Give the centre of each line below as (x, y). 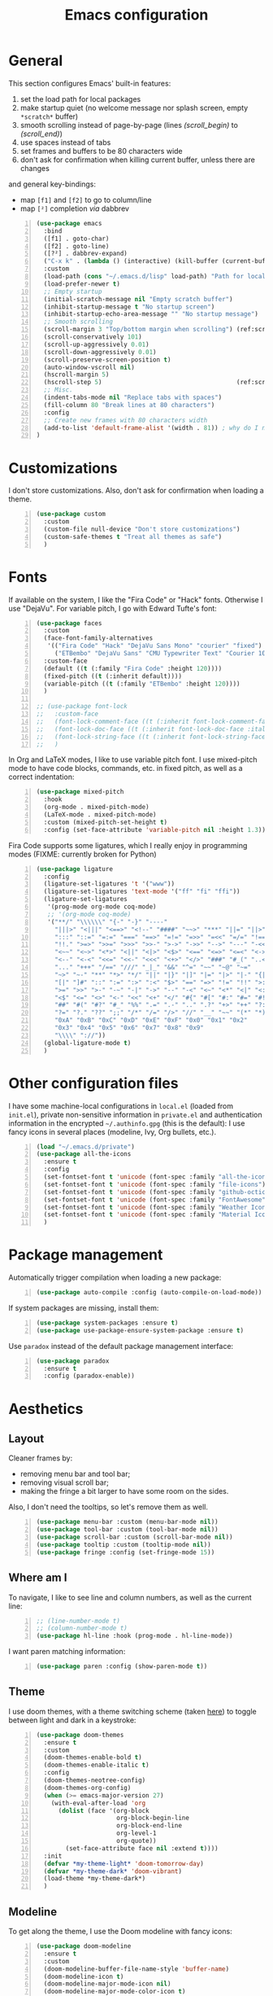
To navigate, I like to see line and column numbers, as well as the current (130, 1597)
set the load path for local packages (80, 98)
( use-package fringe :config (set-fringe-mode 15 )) (126, 1552)
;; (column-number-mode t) (82, 1628)
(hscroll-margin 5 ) (76, 375)
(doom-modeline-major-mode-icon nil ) (107, 1984)
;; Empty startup (73, 291)
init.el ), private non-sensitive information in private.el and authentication (135, 1114)
